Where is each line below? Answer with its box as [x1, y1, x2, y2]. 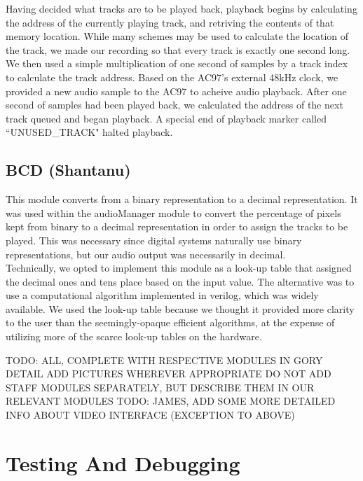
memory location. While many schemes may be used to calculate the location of [6, 29, 349, 43]
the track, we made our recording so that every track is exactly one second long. [6, 42, 350, 57]
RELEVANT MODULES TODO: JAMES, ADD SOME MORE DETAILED [6, 393, 336, 408]
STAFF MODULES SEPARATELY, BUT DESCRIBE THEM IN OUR [6, 379, 315, 394]
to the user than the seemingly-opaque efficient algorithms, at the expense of [6, 315, 335, 330]
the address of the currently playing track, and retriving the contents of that [6, 15, 334, 29]
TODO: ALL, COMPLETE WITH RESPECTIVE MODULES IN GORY [6, 352, 323, 367]
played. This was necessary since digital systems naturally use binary [6, 232, 302, 247]
